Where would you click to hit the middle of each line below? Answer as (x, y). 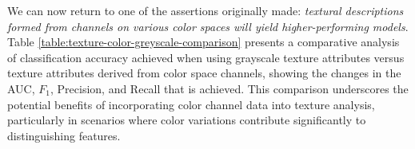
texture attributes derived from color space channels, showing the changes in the (204, 73)
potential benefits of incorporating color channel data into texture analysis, (191, 104)
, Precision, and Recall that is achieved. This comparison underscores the (229, 88)
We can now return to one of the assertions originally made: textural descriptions (206, 10)
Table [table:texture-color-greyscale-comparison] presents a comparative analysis (204, 42)
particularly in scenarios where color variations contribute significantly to (187, 120)
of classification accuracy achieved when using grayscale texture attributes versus (206, 57)
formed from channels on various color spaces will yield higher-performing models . (208, 26)
